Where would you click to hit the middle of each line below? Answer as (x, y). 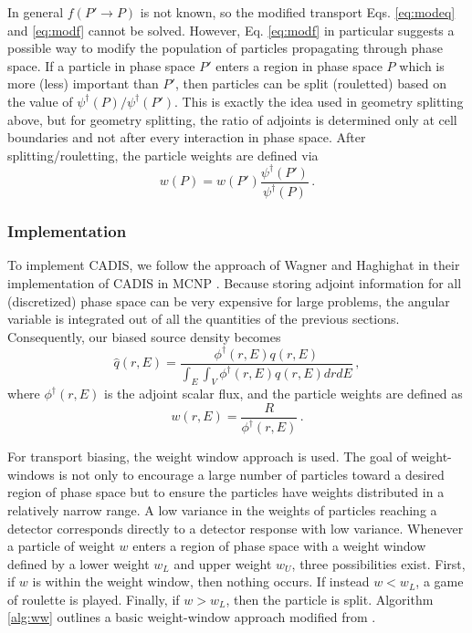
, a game (440, 581)
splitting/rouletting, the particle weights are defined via (163, 155)
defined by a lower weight (79, 563)
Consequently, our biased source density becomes (144, 336)
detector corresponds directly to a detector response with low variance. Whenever (236, 528)
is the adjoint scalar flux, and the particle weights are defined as (283, 394)
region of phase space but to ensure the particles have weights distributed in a (226, 492)
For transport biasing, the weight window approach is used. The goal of (207, 457)
